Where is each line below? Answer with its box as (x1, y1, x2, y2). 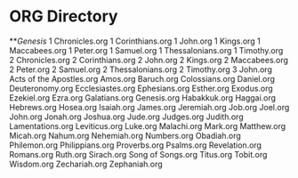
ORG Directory (9, 6, 118, 27)
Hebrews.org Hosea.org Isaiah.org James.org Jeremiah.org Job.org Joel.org (9, 101, 290, 112)
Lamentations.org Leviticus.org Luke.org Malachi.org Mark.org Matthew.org (9, 120, 286, 131)
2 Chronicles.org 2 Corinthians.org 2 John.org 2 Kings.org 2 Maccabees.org (9, 54, 289, 65)
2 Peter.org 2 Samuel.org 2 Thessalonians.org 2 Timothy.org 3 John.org (9, 64, 273, 75)
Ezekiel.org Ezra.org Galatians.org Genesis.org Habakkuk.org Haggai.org (9, 92, 277, 103)
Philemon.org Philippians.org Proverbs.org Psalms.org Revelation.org (9, 140, 262, 150)
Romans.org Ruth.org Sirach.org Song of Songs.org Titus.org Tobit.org (9, 149, 268, 159)
